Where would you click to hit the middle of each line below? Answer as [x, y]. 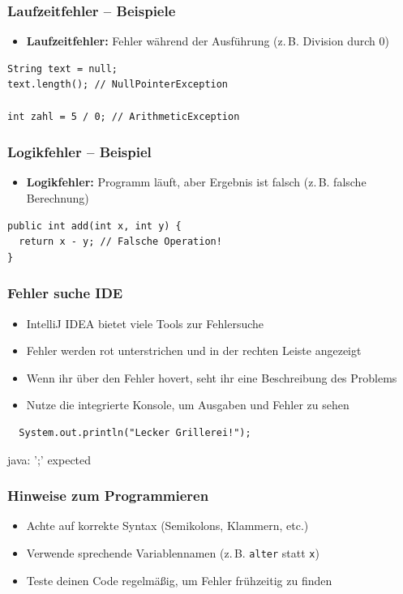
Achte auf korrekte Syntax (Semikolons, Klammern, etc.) [167, 526]
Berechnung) [58, 198]
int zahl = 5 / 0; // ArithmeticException [124, 116]
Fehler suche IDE [65, 293]
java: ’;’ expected [49, 459]
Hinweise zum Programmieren [108, 496]
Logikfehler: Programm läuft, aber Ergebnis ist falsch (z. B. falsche [196, 182]
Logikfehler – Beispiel [79, 152]
